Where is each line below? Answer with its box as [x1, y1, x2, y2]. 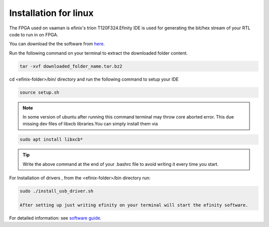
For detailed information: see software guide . [9, 215, 102, 221]
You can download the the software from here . [9, 41, 105, 47]
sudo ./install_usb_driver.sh [19, 188, 94, 194]
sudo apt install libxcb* [19, 137, 83, 142]
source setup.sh [19, 90, 60, 95]
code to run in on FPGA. [9, 31, 58, 37]
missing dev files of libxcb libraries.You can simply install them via [22, 121, 158, 127]
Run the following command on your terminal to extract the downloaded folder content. [9, 50, 188, 56]
